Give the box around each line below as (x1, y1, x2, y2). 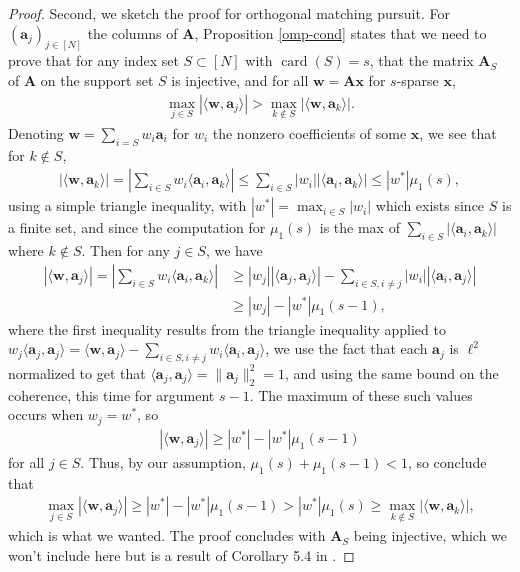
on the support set (40, 70, 154, 91)
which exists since (375, 195, 485, 216)
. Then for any (81, 240, 170, 261)
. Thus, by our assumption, (80, 451, 246, 472)
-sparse (396, 70, 439, 91)
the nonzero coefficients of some (212, 122, 407, 143)
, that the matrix (369, 50, 474, 71)
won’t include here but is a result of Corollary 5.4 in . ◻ (8, 545, 355, 566)
